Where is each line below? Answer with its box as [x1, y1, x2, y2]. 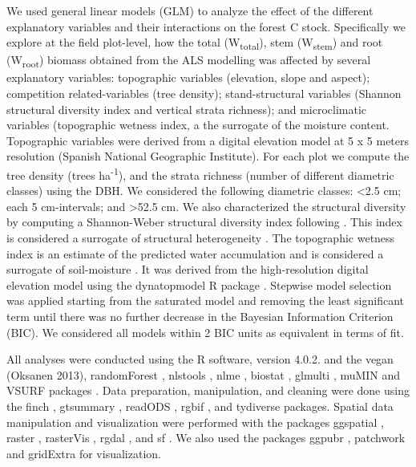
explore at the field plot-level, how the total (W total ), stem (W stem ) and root [6, 34, 383, 52]
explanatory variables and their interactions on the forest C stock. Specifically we [6, 18, 406, 35]
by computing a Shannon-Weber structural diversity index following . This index [6, 213, 402, 230]
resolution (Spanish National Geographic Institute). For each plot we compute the [6, 148, 410, 164]
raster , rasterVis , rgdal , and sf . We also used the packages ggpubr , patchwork [6, 429, 406, 446]
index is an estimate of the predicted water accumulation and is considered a [6, 245, 384, 262]
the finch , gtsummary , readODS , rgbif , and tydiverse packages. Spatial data [6, 397, 394, 414]
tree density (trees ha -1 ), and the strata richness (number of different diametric [6, 164, 394, 183]
